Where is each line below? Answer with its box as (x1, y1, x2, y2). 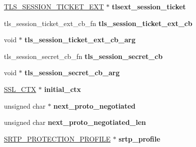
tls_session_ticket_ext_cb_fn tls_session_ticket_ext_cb (4, 18, 193, 28)
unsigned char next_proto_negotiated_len (4, 117, 146, 127)
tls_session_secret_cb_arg (25, 67, 120, 78)
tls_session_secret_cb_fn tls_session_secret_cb (4, 51, 163, 61)
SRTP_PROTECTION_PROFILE (4, 133, 111, 144)
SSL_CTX (4, 84, 36, 94)
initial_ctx (44, 84, 81, 94)
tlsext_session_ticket (112, 1, 186, 11)
